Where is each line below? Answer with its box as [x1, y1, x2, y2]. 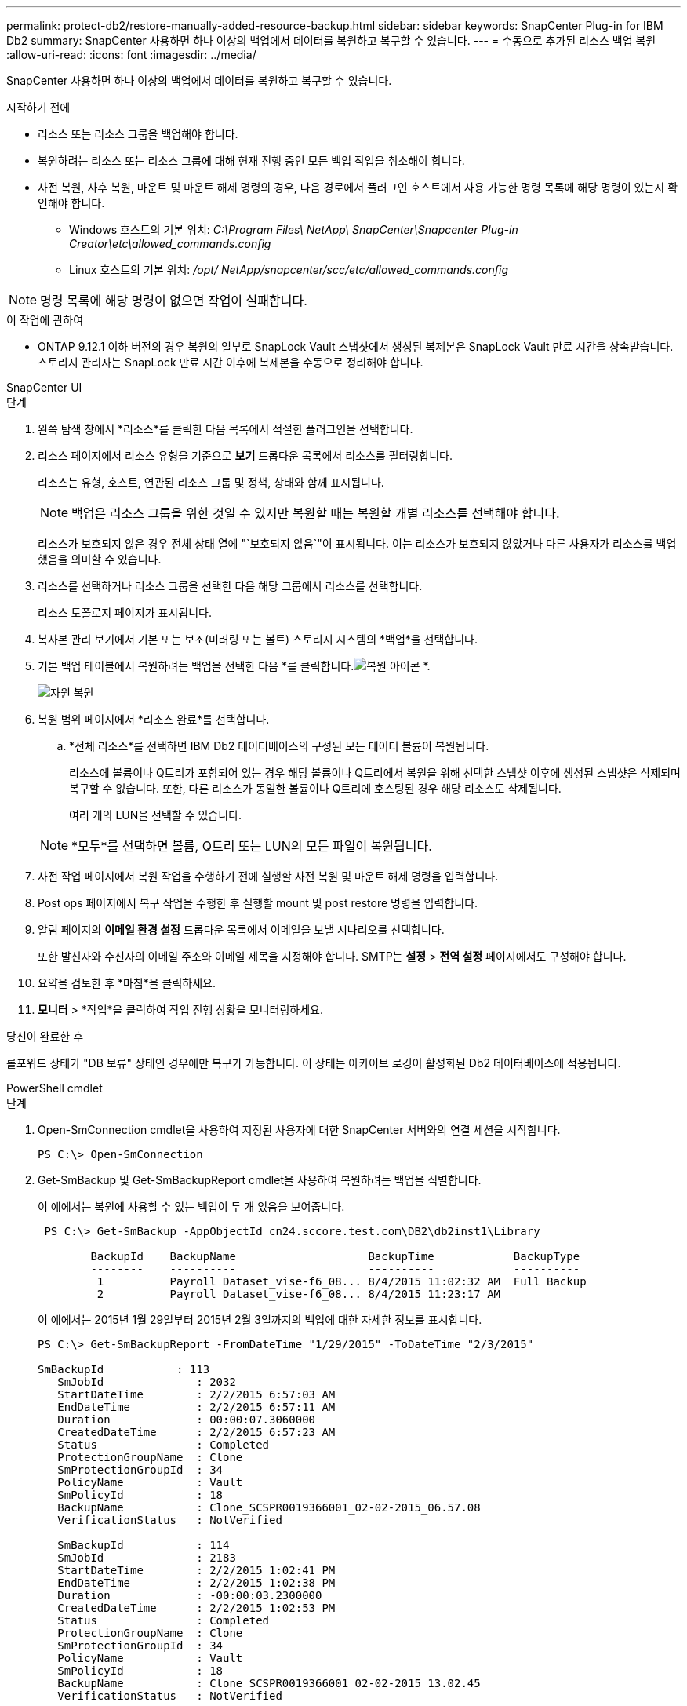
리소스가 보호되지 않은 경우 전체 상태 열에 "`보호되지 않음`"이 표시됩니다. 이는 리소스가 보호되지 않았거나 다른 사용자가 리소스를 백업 [38, 537, 677, 550]
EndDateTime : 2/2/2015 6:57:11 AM [57, 1401, 336, 1413]
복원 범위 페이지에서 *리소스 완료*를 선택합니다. [38, 713, 270, 726]
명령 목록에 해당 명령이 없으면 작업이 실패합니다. [40, 293, 307, 308]
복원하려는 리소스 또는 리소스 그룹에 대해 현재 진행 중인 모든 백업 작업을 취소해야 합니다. [38, 154, 465, 167]
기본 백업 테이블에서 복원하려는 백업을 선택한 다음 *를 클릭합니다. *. [38, 659, 431, 673]
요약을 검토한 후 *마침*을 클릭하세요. [38, 976, 216, 990]
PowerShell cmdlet [6, 1081, 103, 1095]
